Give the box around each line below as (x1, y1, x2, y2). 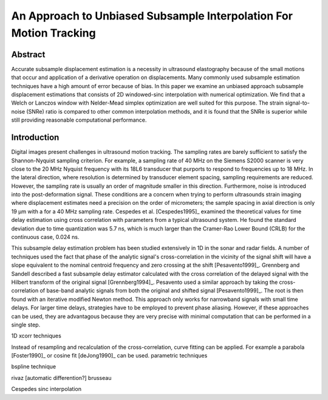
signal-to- (285, 99, 310, 106)
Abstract (11, 49, 46, 60)
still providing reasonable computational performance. (11, 116, 147, 124)
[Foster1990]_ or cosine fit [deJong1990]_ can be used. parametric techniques (11, 352, 208, 359)
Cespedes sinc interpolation (11, 385, 82, 393)
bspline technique (11, 363, 56, 370)
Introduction (11, 133, 60, 143)
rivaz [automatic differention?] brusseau (11, 374, 112, 381)
